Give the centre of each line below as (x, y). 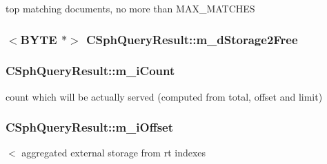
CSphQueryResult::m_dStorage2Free (192, 39)
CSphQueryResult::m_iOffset (90, 127)
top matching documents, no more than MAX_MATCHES (130, 8)
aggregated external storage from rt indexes (114, 153)
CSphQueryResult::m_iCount (90, 71)
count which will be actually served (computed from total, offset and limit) (164, 96)
